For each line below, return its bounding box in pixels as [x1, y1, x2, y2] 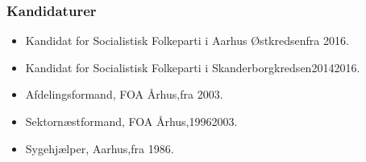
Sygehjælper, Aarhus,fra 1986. [25, 140, 174, 156]
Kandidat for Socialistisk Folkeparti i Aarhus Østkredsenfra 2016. [25, 32, 349, 49]
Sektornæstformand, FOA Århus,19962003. [25, 113, 238, 129]
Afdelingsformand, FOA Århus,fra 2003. [25, 86, 223, 103]
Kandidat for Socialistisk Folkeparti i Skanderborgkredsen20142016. [25, 59, 360, 75]
